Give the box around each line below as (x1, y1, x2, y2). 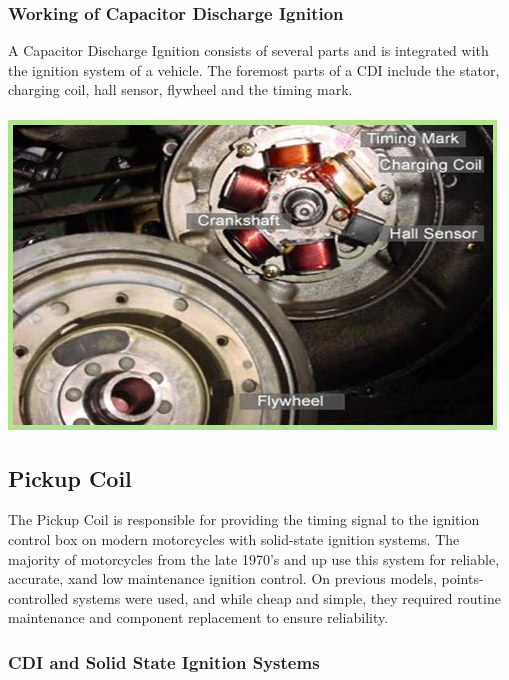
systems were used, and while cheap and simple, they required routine (72, 587, 501, 608)
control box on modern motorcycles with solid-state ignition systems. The (8, 528, 460, 549)
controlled (8, 587, 69, 608)
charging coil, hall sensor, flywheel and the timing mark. (8, 79, 353, 100)
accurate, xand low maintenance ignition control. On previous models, (8, 568, 437, 589)
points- (441, 568, 484, 589)
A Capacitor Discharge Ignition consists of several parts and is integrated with (8, 40, 489, 61)
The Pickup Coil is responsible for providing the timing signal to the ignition (8, 509, 480, 530)
